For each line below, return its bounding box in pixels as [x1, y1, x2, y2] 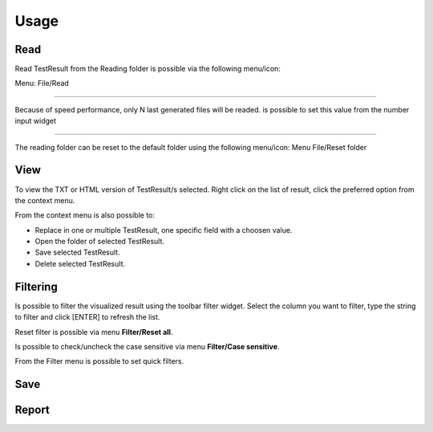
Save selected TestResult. [34, 247, 120, 257]
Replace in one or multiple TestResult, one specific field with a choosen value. [34, 225, 293, 234]
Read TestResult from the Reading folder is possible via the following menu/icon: [14, 64, 281, 74]
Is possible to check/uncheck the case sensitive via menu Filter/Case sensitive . [14, 341, 280, 351]
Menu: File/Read [14, 79, 70, 88]
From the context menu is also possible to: [14, 210, 156, 220]
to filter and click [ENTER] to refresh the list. [14, 312, 160, 322]
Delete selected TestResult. [34, 259, 126, 268]
